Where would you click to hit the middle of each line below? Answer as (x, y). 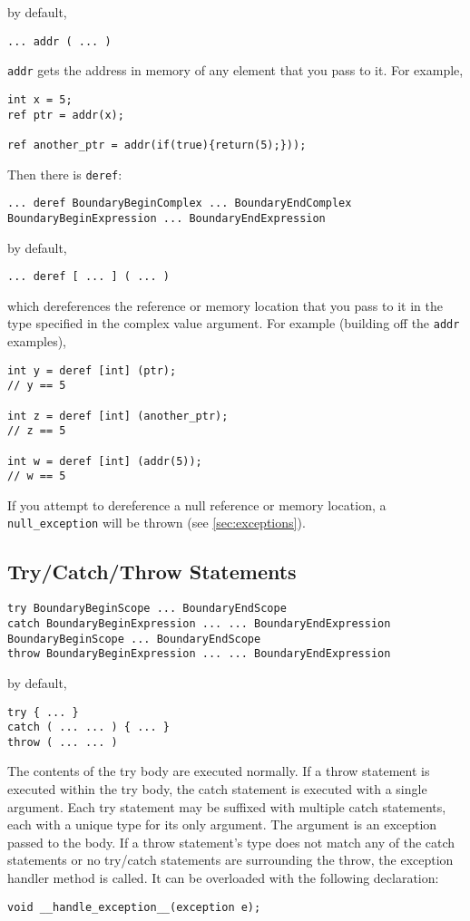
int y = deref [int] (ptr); (92, 370)
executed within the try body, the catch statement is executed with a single (217, 789)
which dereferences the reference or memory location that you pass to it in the (225, 305)
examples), (37, 341)
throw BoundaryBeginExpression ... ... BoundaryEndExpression (199, 654)
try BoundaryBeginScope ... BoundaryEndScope (147, 609)
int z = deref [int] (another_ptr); (118, 416)
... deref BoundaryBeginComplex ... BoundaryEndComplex (180, 204)
